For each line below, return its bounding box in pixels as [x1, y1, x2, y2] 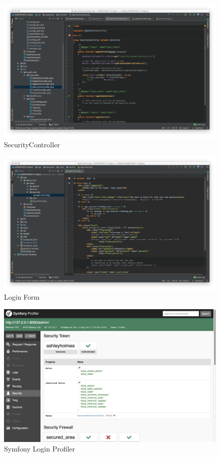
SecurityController [4, 139, 60, 149]
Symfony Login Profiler [4, 443, 75, 454]
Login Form [4, 292, 40, 302]
